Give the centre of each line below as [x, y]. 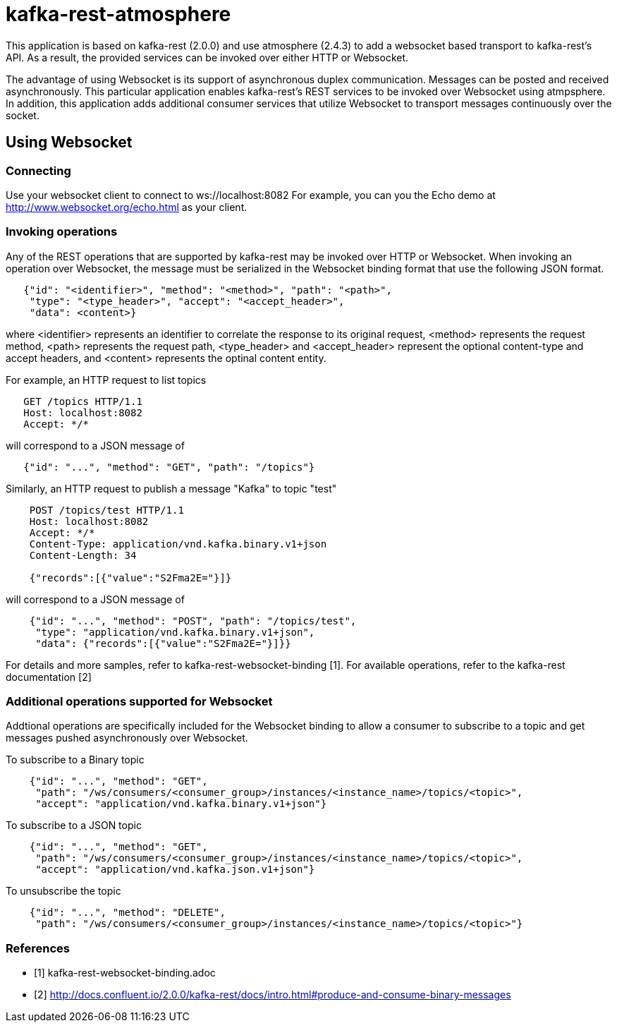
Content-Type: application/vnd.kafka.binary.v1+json [178, 544]
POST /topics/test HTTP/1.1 [106, 510]
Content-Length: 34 [83, 555]
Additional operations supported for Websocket [139, 702]
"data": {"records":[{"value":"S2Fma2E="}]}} [163, 643]
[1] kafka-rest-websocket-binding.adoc [125, 973]
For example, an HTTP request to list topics [106, 380]
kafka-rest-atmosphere [118, 14]
